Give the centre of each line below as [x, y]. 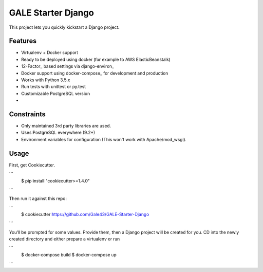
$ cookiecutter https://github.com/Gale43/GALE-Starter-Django [85, 215]
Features [23, 41]
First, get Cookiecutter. [32, 165]
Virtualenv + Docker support [50, 53]
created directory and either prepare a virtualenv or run [65, 239]
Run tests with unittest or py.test [54, 87]
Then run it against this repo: [38, 199]
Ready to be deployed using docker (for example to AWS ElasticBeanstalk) [96, 59]
